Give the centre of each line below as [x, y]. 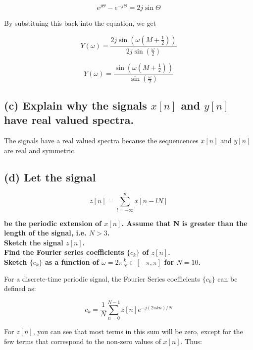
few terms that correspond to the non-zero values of [82, 341]
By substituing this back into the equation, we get [80, 23]
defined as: [20, 288]
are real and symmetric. [40, 150]
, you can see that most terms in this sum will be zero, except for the [138, 331]
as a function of [72, 262]
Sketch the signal [34, 242]
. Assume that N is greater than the [184, 223]
